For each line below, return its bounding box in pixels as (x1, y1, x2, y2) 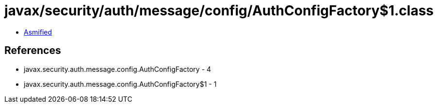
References (4, 44, 61, 57)
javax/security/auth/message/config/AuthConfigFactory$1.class (4, 2, 434, 19)
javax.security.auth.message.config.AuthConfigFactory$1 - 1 (24, 80, 217, 88)
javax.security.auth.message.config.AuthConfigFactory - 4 (24, 65, 211, 73)
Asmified (24, 27, 52, 36)
